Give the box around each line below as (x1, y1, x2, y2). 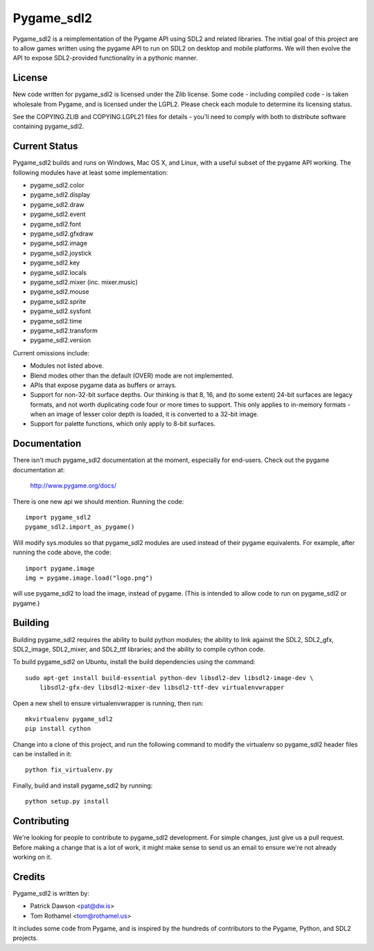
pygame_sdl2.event (30, 210, 86, 218)
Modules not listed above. (30, 362, 104, 370)
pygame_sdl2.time (30, 317, 82, 325)
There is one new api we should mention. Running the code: (12, 497, 184, 506)
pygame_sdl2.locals (30, 268, 87, 276)
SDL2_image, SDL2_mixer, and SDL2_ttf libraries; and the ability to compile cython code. (12, 645, 266, 653)
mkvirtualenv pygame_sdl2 (25, 715, 114, 723)
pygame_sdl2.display (30, 190, 90, 199)
